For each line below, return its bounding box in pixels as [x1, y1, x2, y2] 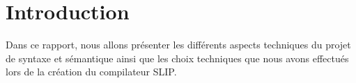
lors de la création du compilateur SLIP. [6, 64, 177, 79]
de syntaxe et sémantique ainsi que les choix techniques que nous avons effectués [6, 50, 349, 65]
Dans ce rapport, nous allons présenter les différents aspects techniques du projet [6, 37, 351, 52]
